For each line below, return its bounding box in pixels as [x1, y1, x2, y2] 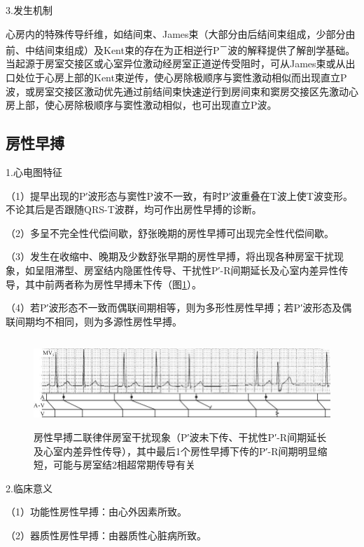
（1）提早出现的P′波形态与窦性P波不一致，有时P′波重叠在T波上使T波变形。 [6, 188, 353, 203]
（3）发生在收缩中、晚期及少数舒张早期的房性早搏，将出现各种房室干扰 [6, 249, 334, 264]
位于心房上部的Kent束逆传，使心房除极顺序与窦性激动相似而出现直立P [24, 70, 347, 85]
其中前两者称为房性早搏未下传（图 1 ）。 [24, 276, 202, 291]
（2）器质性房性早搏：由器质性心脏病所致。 [6, 527, 206, 542]
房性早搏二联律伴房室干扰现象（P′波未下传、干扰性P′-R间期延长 [34, 429, 327, 444]
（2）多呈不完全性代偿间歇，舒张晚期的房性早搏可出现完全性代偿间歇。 [6, 225, 334, 240]
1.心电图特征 [6, 165, 62, 180]
